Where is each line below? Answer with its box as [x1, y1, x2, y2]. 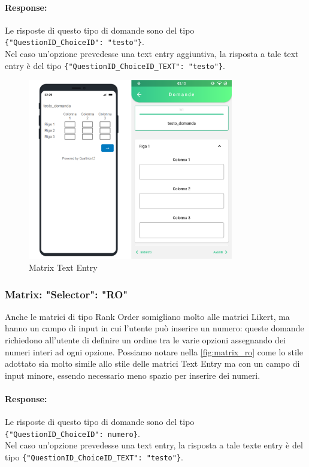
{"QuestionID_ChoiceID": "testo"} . [5, 35, 144, 48]
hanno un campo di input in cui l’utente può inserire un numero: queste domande [5, 322, 304, 334]
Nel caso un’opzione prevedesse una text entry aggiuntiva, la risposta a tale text [5, 47, 299, 60]
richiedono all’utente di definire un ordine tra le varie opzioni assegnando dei [5, 334, 286, 346]
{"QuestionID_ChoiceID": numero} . [5, 427, 140, 439]
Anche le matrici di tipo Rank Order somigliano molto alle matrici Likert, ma [5, 310, 290, 322]
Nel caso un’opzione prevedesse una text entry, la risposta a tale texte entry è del [5, 439, 303, 451]
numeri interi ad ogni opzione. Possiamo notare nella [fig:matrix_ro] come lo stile [5, 345, 304, 358]
